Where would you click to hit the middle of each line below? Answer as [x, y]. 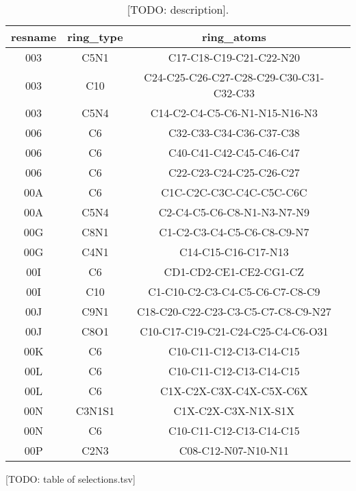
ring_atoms [234, 37]
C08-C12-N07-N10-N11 [234, 450]
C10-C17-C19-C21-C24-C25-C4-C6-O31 [234, 331]
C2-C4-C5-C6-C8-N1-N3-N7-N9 [234, 212]
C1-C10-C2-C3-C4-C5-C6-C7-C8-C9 [234, 291]
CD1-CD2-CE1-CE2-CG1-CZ [234, 272]
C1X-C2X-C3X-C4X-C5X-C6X [234, 391]
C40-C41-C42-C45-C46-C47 [234, 152]
